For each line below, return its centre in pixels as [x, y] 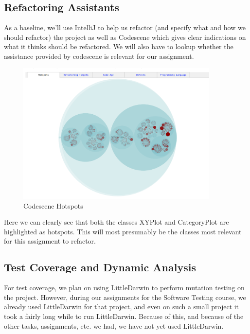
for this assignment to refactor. [50, 241]
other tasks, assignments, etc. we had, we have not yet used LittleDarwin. [114, 325]
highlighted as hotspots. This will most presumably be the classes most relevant [123, 231]
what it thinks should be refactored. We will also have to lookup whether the [119, 46]
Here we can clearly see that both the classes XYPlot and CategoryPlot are [116, 222]
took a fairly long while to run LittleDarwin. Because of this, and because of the [124, 316]
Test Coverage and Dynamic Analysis [100, 267]
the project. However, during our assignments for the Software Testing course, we [125, 297]
